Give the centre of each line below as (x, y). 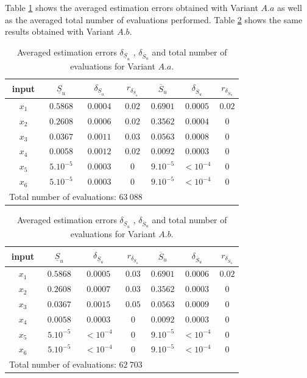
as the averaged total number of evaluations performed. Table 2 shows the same (154, 19)
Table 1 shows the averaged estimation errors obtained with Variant (132, 7)
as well (289, 7)
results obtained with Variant (60, 31)
